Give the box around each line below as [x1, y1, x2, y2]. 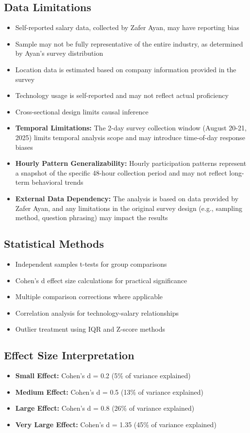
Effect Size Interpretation [4, 348, 134, 363]
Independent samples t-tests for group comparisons [15, 258, 167, 269]
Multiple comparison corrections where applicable [15, 291, 163, 302]
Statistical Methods [4, 236, 104, 251]
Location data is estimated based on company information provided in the [15, 64, 236, 74]
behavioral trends [32, 177, 83, 187]
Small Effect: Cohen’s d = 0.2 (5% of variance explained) [15, 370, 191, 381]
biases [15, 142, 33, 152]
